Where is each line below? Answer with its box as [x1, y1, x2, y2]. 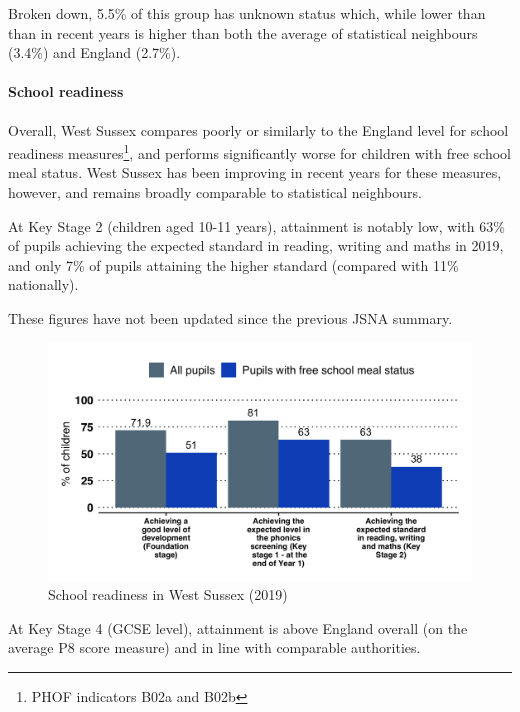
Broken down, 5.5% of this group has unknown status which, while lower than [8, 3, 486, 23]
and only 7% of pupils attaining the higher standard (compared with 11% [8, 254, 459, 275]
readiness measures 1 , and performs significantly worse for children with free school [8, 140, 511, 163]
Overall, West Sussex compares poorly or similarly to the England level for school [8, 119, 509, 140]
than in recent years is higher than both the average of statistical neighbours [8, 22, 478, 43]
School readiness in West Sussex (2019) [48, 584, 288, 605]
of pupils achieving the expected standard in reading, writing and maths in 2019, [8, 235, 504, 256]
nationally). [8, 274, 79, 295]
